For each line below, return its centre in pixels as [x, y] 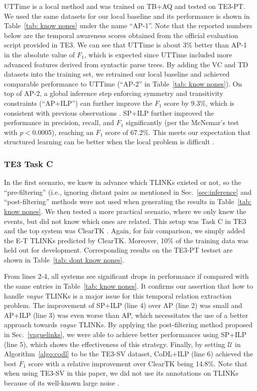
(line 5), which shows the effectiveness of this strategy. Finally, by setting [115, 344]
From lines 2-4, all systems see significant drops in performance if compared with [127, 276]
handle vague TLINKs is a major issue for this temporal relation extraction [118, 295]
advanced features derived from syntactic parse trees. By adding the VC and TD [126, 64]
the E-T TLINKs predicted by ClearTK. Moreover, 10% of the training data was [126, 240]
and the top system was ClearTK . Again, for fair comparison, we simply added [125, 231]
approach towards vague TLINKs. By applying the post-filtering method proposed [128, 325]
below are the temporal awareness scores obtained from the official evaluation [121, 35]
